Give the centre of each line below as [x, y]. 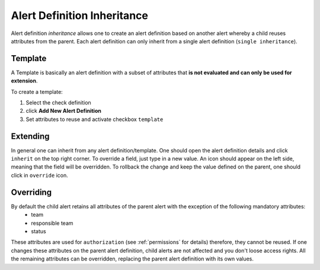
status [39, 231]
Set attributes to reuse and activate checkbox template [95, 119]
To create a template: [37, 91]
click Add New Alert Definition [64, 111]
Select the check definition [58, 103]
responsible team [52, 223]
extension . [24, 81]
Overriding [31, 192]
